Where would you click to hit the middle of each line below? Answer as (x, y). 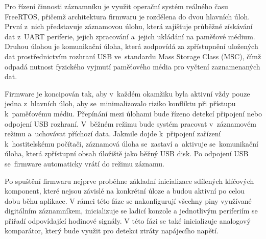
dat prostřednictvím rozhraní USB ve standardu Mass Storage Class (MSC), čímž (133, 56)
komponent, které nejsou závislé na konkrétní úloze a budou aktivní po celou (125, 191)
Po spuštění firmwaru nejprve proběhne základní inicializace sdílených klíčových (129, 181)
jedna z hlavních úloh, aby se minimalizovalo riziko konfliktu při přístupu (120, 103)
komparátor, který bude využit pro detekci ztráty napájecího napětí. (112, 231)
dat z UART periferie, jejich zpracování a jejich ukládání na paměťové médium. (130, 36)
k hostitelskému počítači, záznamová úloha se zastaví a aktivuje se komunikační (131, 143)
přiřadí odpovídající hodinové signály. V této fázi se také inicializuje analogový (128, 220)
